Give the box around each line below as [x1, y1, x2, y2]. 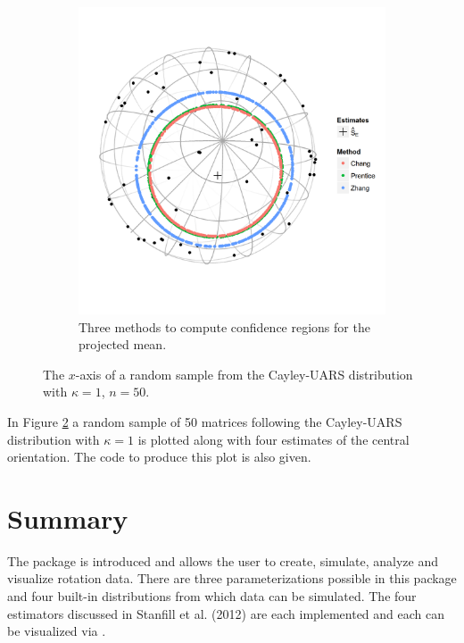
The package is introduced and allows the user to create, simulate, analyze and [7, 551, 438, 570]
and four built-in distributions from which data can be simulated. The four [7, 587, 417, 605]
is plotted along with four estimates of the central [137, 430, 410, 448]
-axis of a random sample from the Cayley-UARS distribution [75, 364, 413, 383]
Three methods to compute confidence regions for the [79, 317, 370, 336]
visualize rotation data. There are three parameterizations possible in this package [7, 569, 457, 588]
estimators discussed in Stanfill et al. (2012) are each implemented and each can [7, 604, 445, 622]
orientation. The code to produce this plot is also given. [7, 447, 311, 466]
